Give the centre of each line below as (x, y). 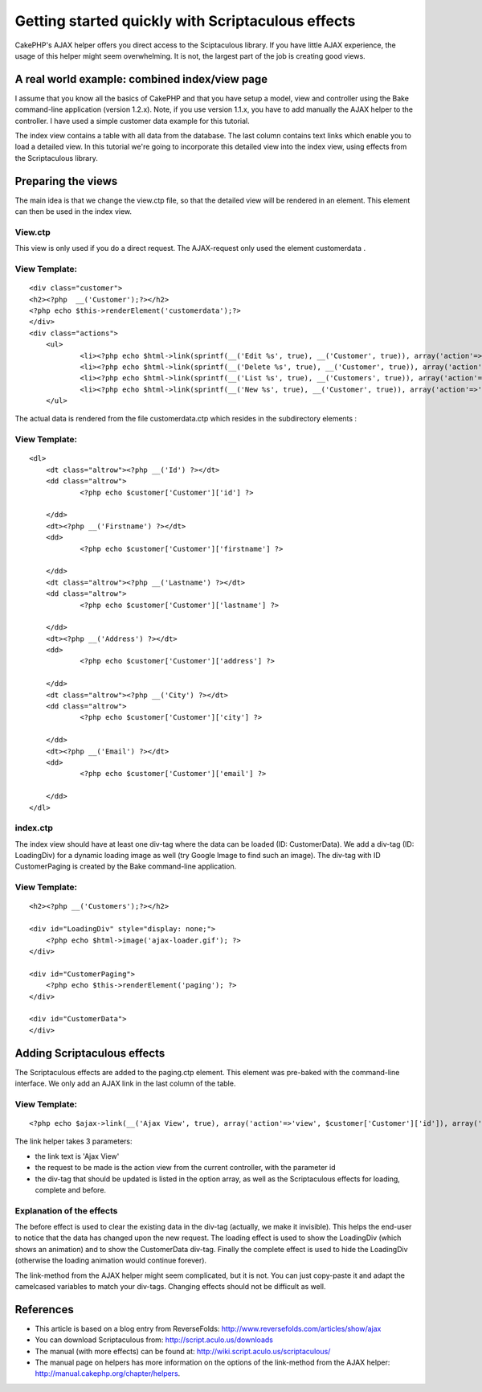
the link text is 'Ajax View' (77, 1156)
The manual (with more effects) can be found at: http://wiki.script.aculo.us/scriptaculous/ (183, 1351)
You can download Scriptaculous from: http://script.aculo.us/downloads (154, 1340)
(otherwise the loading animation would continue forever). (111, 1261)
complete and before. (71, 1189)
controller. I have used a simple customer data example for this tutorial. (132, 121)
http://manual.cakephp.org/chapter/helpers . (108, 1374)
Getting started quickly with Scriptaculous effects (185, 21)
